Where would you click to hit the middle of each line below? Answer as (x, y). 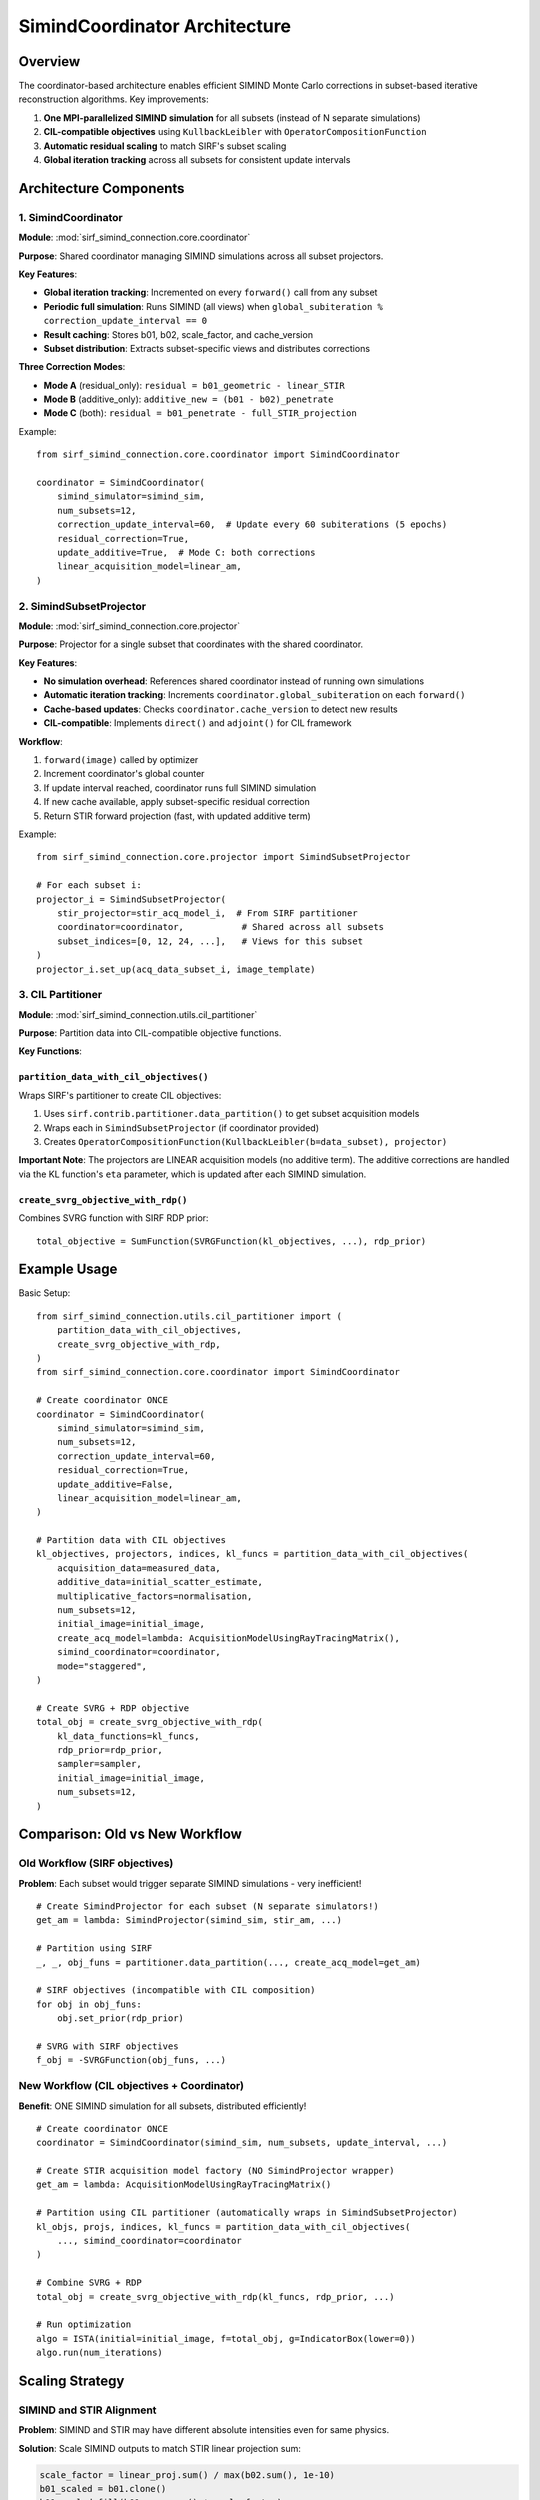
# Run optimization (84, 2324)
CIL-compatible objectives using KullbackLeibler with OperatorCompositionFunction (235, 132)
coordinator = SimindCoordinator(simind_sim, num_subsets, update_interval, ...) (242, 2143)
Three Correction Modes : (72, 367)
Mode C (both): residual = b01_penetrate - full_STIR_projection (200, 413)
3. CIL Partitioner (60, 995)
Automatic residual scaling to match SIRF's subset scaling (165, 146)
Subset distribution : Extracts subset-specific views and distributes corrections (206, 348)
